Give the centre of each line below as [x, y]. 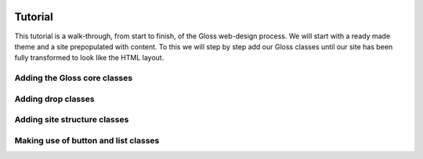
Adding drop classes [54, 99]
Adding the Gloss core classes [74, 78]
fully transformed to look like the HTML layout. [89, 58]
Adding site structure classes [72, 120]
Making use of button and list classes [87, 140]
